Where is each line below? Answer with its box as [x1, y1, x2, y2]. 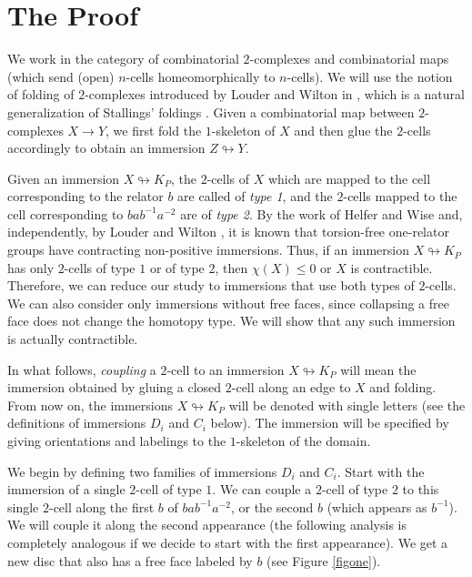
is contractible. [350, 258, 433, 277]
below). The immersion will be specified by [210, 413, 449, 432]
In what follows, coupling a [7, 359, 156, 379]
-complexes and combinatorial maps [249, 49, 449, 68]
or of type [149, 258, 205, 277]
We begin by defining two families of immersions [7, 461, 277, 481]
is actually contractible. [7, 329, 138, 349]
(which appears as [326, 497, 427, 516]
